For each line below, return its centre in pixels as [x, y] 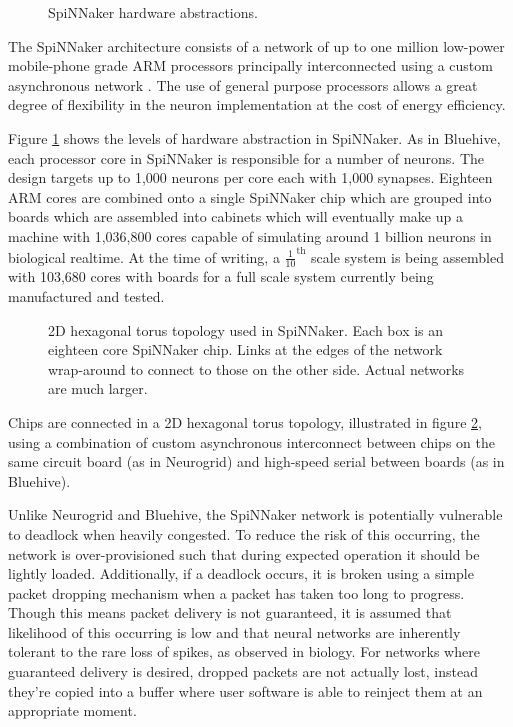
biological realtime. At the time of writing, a [144, 256]
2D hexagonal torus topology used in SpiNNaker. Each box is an [246, 329]
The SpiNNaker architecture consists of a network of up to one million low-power [256, 45]
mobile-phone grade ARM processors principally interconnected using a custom [250, 65]
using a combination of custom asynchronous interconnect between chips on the [251, 441]
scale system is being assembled [407, 256]
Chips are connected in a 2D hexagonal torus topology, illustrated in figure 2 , [245, 421]
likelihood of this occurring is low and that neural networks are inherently [234, 631]
